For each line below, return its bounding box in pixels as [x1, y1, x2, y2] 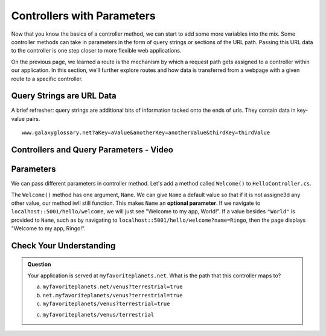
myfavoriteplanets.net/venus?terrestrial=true [42, 283, 183, 290]
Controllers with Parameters [11, 9, 156, 22]
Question [27, 260, 51, 268]
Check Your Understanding [11, 241, 116, 251]
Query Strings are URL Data [11, 91, 117, 101]
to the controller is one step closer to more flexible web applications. [11, 47, 182, 54]
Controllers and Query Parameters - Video [11, 145, 173, 155]
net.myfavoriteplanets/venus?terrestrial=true [42, 292, 183, 299]
